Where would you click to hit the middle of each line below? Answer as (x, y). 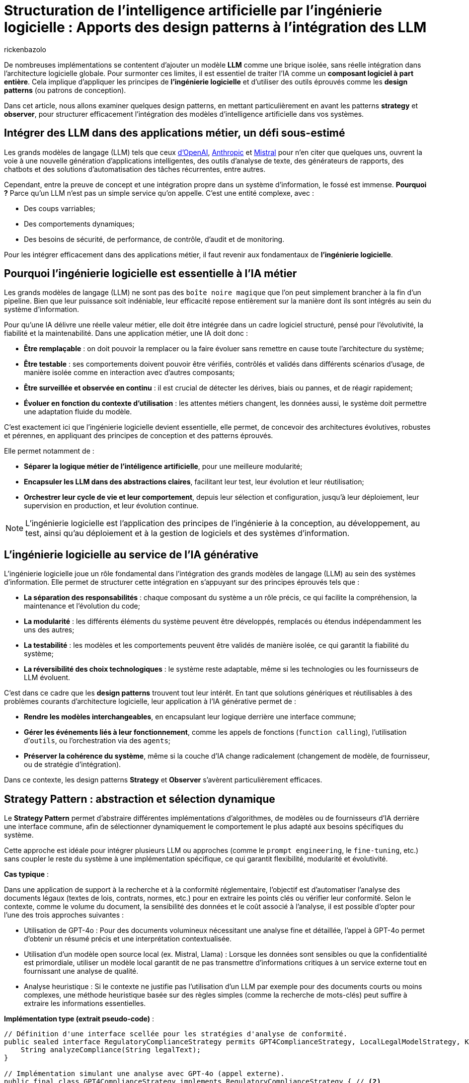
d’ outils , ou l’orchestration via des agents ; (97, 741)
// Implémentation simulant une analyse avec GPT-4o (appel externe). (144, 1074)
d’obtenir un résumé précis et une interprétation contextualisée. (128, 939)
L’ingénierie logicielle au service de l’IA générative (131, 554)
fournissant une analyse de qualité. (81, 971)
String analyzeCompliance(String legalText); (111, 1050)
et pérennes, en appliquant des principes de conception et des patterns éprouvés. (139, 436)
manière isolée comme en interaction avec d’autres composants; (129, 373)
